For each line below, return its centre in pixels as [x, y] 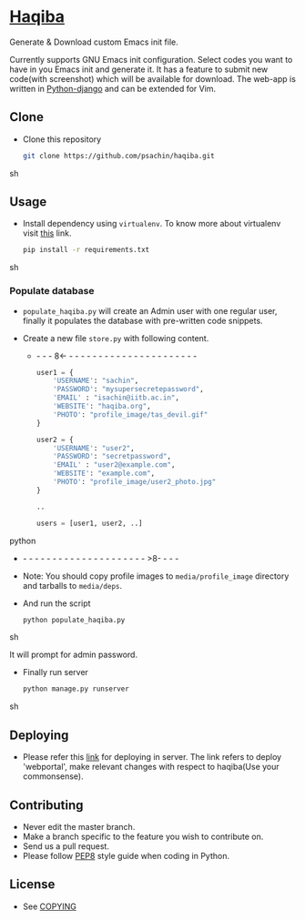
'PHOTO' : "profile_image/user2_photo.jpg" [135, 482]
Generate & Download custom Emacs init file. [94, 42]
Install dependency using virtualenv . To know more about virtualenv [152, 224]
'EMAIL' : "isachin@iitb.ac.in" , [117, 398]
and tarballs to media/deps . [72, 585]
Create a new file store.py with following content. [116, 338]
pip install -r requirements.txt [86, 250]
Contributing [46, 805]
